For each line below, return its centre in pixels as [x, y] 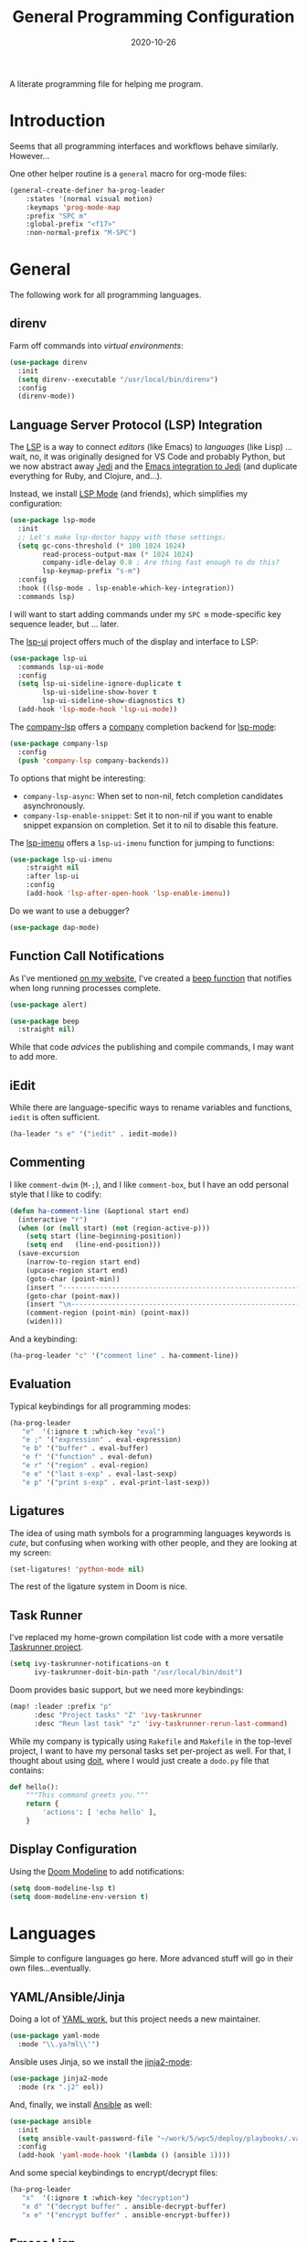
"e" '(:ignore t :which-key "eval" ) [94, 1431]
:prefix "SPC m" [57, 216]
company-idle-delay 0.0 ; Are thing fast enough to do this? [161, 563]
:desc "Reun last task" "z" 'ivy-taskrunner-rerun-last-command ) [160, 1724]
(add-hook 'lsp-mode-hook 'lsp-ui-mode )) [98, 710]
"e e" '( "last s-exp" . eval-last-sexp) [100, 1474]
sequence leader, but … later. [64, 624]
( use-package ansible [51, 2121]
